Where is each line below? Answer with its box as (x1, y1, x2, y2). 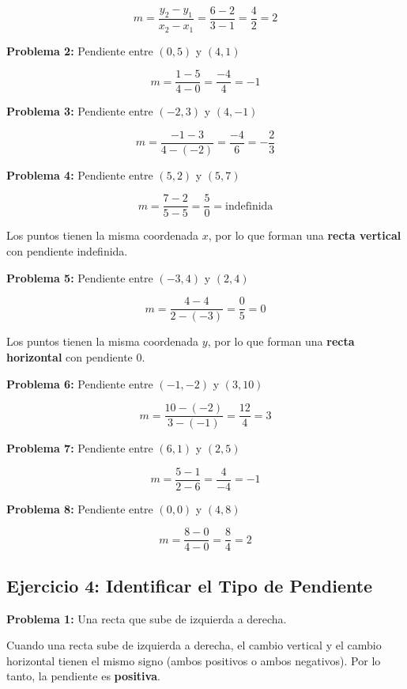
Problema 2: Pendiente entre (6, 42, 153, 59)
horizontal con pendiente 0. (6, 348, 145, 365)
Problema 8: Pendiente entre (6, 500, 153, 517)
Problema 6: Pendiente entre (6, 375, 153, 392)
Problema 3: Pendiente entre (6, 103, 153, 119)
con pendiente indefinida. (6, 243, 128, 259)
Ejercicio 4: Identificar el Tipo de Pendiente (6, 573, 373, 597)
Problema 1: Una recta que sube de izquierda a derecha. (6, 610, 287, 627)
